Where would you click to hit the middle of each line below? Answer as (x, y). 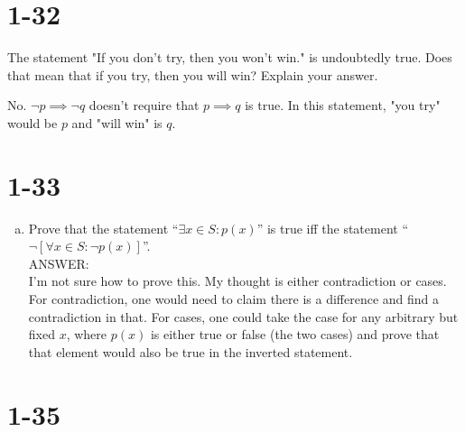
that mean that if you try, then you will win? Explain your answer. (193, 74)
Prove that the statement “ (103, 228)
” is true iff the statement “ (333, 228)
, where (87, 334)
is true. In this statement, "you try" (343, 105)
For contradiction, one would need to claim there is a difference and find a (234, 299)
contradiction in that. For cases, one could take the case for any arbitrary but (243, 316)
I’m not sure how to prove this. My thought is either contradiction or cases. (237, 281)
